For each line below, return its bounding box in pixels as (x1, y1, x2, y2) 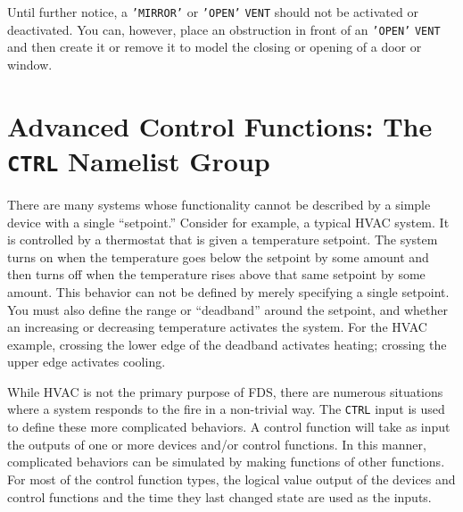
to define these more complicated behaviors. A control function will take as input (7, 417, 451, 436)
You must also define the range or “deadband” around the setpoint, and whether (7, 300, 448, 318)
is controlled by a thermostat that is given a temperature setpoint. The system (7, 230, 438, 249)
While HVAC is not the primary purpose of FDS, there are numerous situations (7, 382, 443, 401)
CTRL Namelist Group (7, 142, 270, 178)
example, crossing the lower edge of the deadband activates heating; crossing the (7, 334, 447, 353)
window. (7, 54, 53, 73)
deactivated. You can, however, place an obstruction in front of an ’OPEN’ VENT (7, 20, 441, 38)
